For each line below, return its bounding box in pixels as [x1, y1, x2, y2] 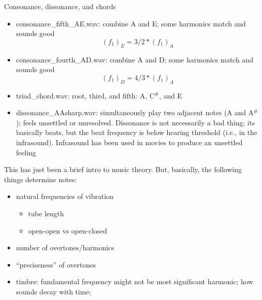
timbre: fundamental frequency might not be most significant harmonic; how [16, 276, 253, 287]
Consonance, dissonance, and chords [4, 1, 116, 11]
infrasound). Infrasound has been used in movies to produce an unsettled [16, 137, 243, 147]
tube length [28, 208, 64, 218]
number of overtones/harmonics [16, 242, 115, 253]
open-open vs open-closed [28, 225, 107, 236]
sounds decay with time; [16, 286, 91, 296]
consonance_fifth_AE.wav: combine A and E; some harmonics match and [16, 18, 246, 28]
